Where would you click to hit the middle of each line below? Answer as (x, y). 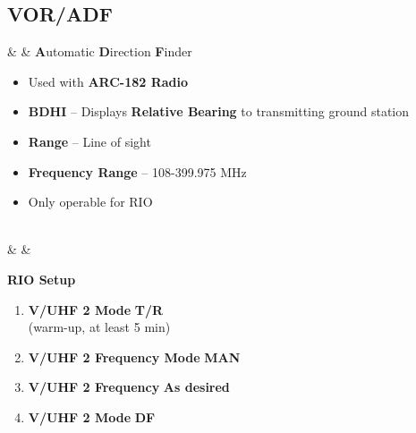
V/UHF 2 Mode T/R (96, 309)
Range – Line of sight (89, 141)
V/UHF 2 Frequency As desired (129, 387)
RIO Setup (42, 279)
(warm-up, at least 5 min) (99, 327)
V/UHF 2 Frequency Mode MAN (134, 357)
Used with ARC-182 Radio (108, 81)
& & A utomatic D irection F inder (100, 51)
